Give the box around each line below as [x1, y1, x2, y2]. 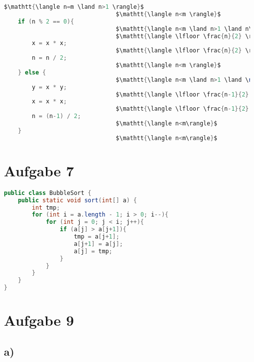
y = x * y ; [32, 83, 67, 91]
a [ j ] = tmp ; [74, 247, 113, 255]
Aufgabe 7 [4, 160, 74, 180]
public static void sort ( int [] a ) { [18, 196, 137, 204]
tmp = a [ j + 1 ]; [74, 233, 120, 240]
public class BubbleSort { [4, 189, 91, 196]
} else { [18, 69, 46, 76]
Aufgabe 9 [4, 310, 74, 330]
